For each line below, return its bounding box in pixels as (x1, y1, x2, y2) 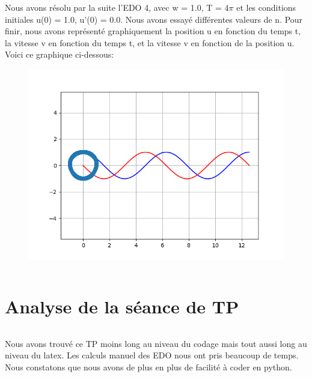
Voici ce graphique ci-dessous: (5, 48, 114, 61)
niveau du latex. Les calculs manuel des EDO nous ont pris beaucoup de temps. (5, 349, 299, 361)
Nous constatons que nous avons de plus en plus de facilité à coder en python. (5, 360, 292, 373)
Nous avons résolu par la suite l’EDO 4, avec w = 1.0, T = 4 (5, 1, 229, 13)
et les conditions (236, 1, 296, 13)
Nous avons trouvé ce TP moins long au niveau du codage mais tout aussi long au (5, 337, 307, 349)
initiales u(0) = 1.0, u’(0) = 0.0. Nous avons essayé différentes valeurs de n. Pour (5, 13, 303, 25)
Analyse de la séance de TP (5, 294, 239, 318)
